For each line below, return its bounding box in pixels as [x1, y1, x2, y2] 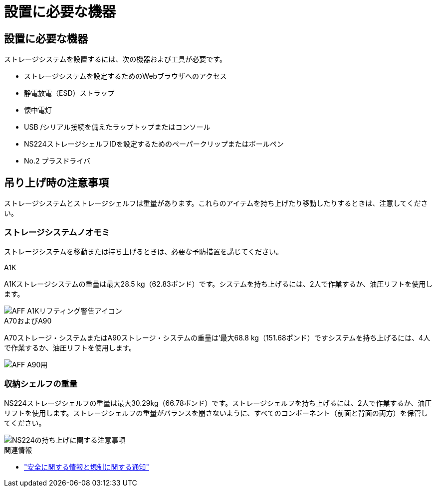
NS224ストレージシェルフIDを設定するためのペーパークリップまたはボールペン [24, 140, 284, 149]
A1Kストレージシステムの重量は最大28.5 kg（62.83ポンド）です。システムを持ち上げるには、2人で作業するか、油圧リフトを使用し [4, 279, 433, 288]
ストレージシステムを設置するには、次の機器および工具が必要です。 [4, 55, 226, 64]
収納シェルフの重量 [4, 379, 78, 389]
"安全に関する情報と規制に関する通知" [24, 462, 150, 471]
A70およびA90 [4, 316, 52, 325]
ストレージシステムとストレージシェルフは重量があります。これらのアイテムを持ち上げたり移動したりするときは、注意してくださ [4, 199, 428, 208]
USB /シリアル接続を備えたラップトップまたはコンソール [24, 123, 211, 132]
